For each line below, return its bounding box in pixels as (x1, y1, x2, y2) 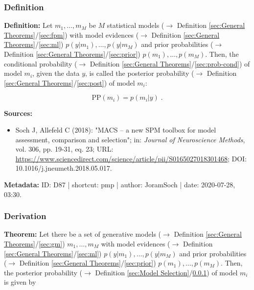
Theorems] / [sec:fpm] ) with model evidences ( (4, 29, 139, 40)
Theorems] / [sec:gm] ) (4, 238, 65, 248)
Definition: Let (4, 20, 53, 30)
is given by (4, 277, 36, 287)
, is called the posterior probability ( (85, 68, 194, 78)
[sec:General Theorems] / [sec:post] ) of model (4, 77, 135, 88)
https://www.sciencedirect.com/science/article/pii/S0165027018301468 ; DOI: (15, 153, 247, 163)
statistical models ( (107, 20, 164, 30)
